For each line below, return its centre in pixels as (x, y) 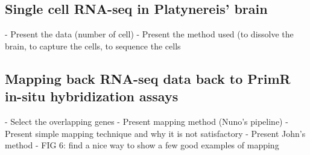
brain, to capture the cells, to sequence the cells (93, 46)
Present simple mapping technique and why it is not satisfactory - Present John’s (155, 133)
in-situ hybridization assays (92, 96)
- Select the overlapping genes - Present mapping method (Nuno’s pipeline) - (147, 121)
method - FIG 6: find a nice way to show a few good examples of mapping (142, 145)
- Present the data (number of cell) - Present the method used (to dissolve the (149, 34)
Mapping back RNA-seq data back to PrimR (148, 78)
